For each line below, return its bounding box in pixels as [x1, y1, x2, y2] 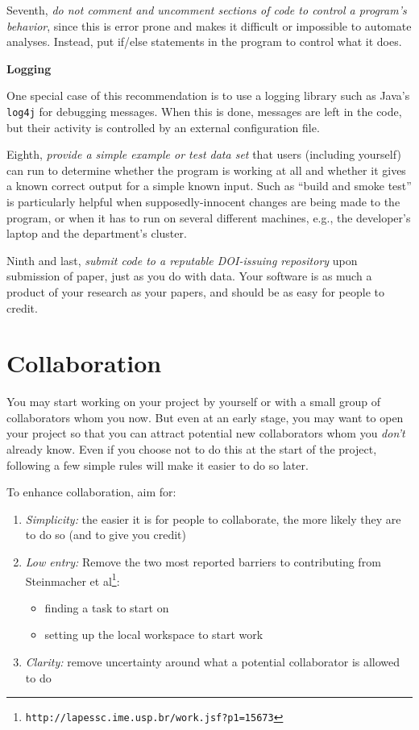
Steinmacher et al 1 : [25, 570, 120, 589]
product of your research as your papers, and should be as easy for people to [6, 283, 384, 300]
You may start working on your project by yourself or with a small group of [6, 393, 381, 410]
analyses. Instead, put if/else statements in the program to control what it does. [6, 33, 402, 50]
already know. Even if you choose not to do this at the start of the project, [6, 441, 377, 458]
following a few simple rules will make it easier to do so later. [6, 456, 309, 473]
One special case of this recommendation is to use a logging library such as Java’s [6, 87, 410, 104]
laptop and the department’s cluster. [6, 225, 187, 242]
